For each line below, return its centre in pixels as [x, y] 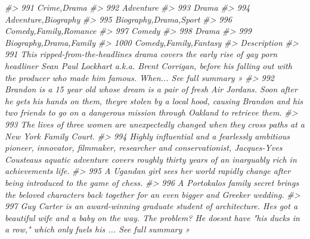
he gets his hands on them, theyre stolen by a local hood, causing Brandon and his [154, 100]
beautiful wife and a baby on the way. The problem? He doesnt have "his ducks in [152, 217]
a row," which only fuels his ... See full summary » [97, 229]
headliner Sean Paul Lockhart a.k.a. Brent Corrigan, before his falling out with [148, 65]
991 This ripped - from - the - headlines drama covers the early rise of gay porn [141, 54]
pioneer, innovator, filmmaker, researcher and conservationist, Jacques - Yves [144, 148]
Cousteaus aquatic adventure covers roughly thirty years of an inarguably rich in [151, 159]
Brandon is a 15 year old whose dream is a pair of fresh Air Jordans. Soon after [151, 89]
